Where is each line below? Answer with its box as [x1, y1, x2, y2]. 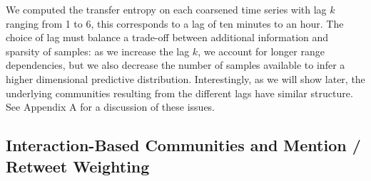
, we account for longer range [198, 43, 325, 58]
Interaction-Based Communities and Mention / [6, 134, 361, 156]
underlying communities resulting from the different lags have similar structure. [6, 85, 353, 100]
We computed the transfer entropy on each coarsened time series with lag [6, 2, 327, 16]
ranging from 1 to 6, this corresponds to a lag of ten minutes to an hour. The [6, 16, 344, 31]
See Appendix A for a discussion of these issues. [6, 99, 215, 114]
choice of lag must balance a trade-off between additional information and [6, 30, 329, 45]
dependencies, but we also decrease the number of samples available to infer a [6, 57, 345, 72]
